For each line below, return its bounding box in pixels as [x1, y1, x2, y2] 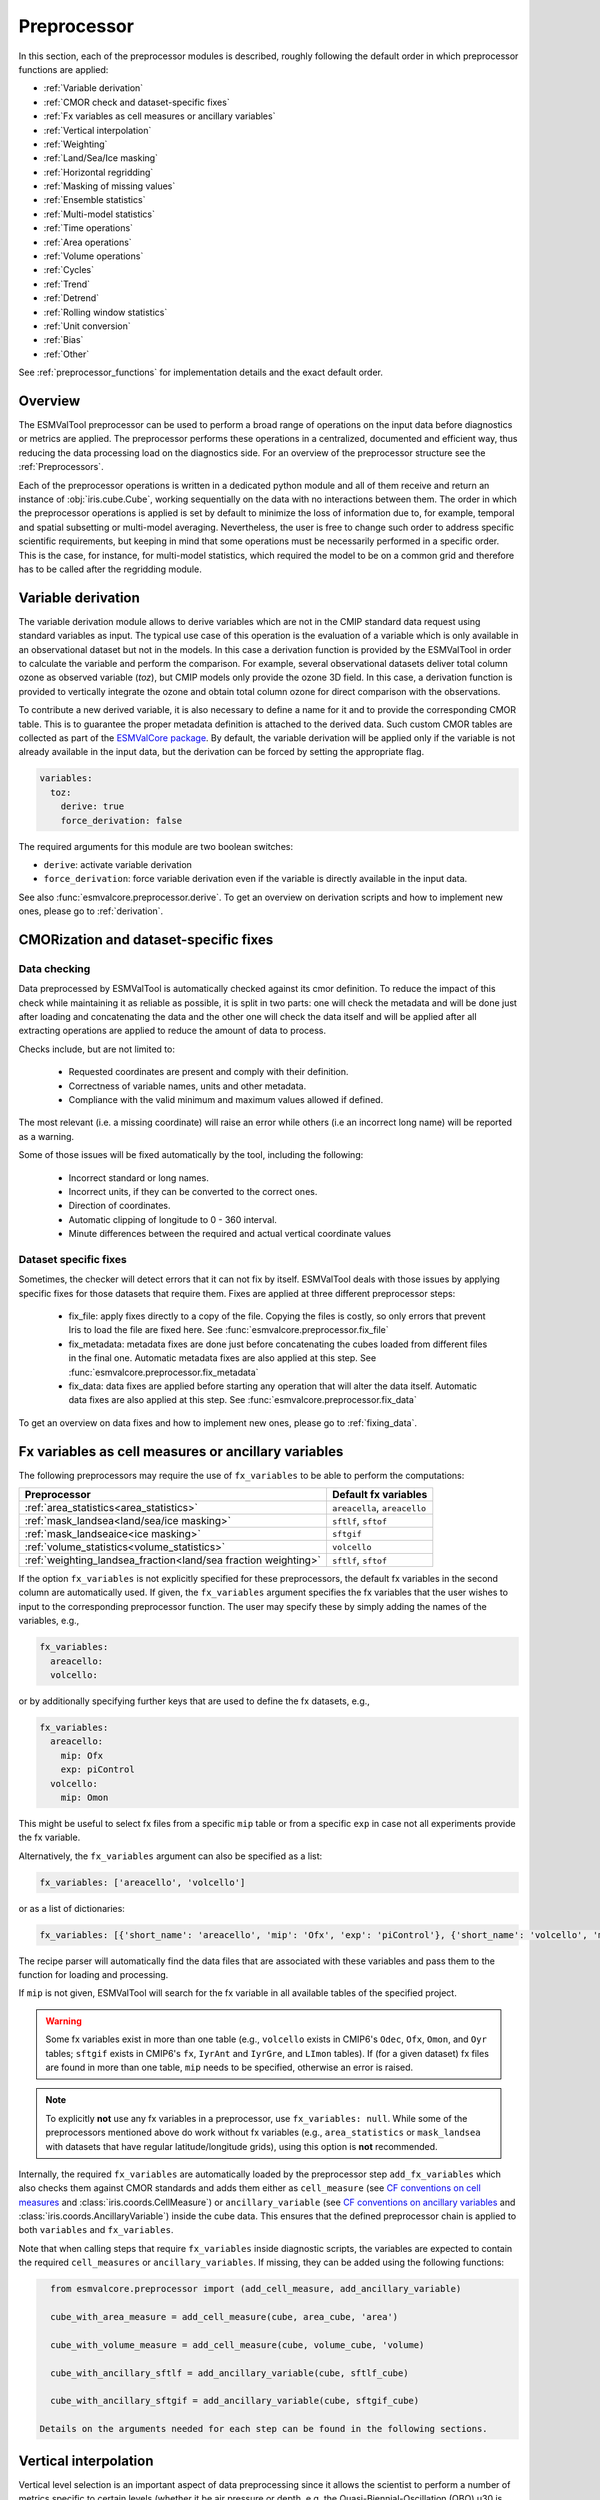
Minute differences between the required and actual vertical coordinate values [68, 1228, 392, 1240]
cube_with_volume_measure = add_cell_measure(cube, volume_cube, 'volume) [50, 2339, 425, 2350]
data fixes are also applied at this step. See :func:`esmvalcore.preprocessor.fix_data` [68, 1394, 417, 1406]
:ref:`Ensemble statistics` [43, 194, 146, 206]
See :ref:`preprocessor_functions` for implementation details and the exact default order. [18, 366, 384, 379]
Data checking [18, 961, 91, 975]
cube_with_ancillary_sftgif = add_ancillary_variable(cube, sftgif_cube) [50, 2395, 420, 2407]
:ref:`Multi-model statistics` [43, 208, 155, 220]
